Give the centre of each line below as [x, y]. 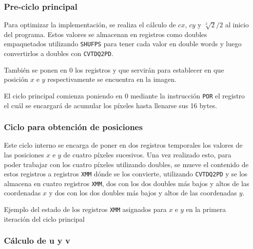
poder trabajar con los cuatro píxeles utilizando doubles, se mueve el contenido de [126, 164]
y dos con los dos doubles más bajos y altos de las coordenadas [143, 193]
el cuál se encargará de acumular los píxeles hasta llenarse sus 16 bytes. [111, 105]
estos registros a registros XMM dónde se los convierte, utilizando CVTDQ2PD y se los [126, 174]
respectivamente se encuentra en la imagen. [112, 79]
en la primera [206, 209]
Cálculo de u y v [37, 240]
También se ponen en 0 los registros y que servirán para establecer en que [114, 69]
